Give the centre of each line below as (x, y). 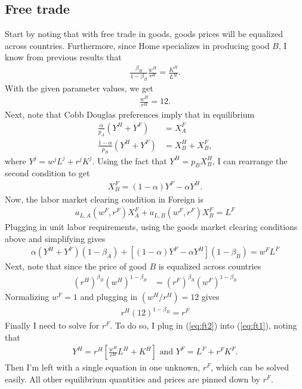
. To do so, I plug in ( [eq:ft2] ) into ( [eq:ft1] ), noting (204, 325)
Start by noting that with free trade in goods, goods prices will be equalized (144, 34)
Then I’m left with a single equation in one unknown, (103, 367)
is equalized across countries (210, 266)
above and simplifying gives (55, 238)
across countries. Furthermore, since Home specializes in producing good (137, 45)
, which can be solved (250, 367)
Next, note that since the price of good (76, 266)
